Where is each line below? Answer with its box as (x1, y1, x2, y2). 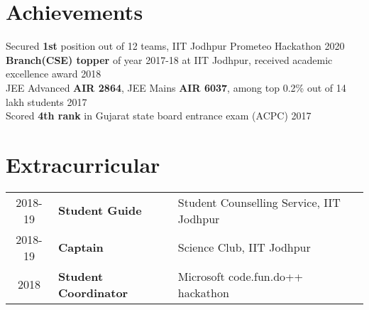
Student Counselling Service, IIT (177, 193, 341, 210)
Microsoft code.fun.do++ (177, 267, 303, 284)
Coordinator (57, 284, 128, 301)
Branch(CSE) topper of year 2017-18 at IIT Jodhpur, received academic (6, 52, 333, 67)
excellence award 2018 (6, 66, 101, 81)
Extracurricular (6, 149, 160, 178)
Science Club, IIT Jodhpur (177, 239, 311, 256)
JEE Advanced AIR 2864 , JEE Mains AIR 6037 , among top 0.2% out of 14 (6, 80, 346, 95)
